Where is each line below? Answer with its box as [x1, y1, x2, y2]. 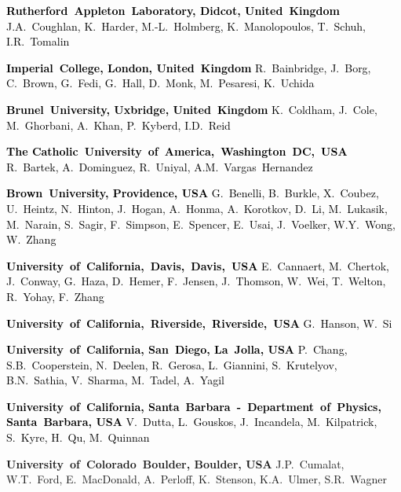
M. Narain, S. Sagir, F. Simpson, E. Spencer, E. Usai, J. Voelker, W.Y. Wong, [6, 215, 396, 232]
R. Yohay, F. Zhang [6, 288, 104, 304]
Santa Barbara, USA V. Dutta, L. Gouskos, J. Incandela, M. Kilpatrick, [6, 413, 377, 430]
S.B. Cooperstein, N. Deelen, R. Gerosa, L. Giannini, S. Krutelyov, [6, 356, 337, 373]
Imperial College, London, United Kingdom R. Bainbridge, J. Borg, [6, 59, 371, 75]
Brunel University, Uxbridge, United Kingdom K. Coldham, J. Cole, [6, 101, 377, 117]
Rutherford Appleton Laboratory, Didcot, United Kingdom [6, 2, 340, 18]
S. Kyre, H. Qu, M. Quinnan [6, 429, 150, 446]
